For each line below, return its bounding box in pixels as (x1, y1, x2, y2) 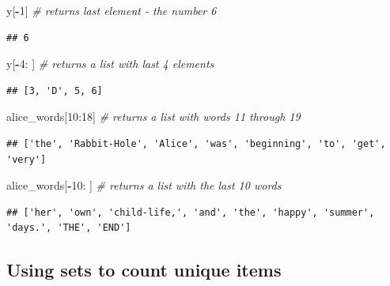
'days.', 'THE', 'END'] (6, 222, 131, 234)
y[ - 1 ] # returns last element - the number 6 (6, 2, 217, 18)
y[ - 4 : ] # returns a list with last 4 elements (6, 55, 214, 72)
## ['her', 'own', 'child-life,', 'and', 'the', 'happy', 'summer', (6, 206, 375, 218)
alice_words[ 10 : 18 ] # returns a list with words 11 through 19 (6, 108, 301, 125)
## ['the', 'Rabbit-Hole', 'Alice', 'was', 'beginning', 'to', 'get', (6, 137, 386, 149)
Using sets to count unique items (6, 258, 282, 282)
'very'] (6, 153, 47, 165)
